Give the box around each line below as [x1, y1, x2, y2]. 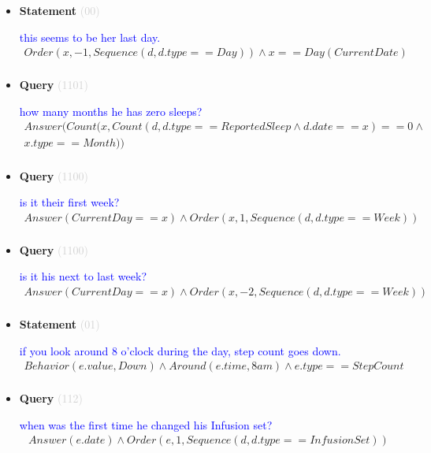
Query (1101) [19, 76, 88, 93]
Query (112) [19, 390, 83, 407]
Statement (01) [19, 316, 100, 332]
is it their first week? [19, 194, 120, 210]
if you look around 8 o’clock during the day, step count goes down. [19, 342, 341, 358]
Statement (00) [19, 2, 100, 18]
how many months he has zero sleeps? [19, 102, 202, 119]
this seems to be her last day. [19, 28, 161, 45]
